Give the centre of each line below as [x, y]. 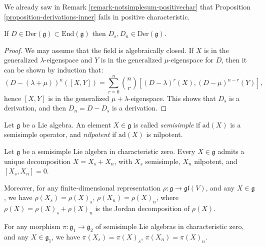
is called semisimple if [167, 124]
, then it [234, 60]
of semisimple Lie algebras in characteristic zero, [170, 226]
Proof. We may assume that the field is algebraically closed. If [99, 50]
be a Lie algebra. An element [66, 124]
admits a [231, 151]
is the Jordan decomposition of [142, 208]
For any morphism [32, 226]
